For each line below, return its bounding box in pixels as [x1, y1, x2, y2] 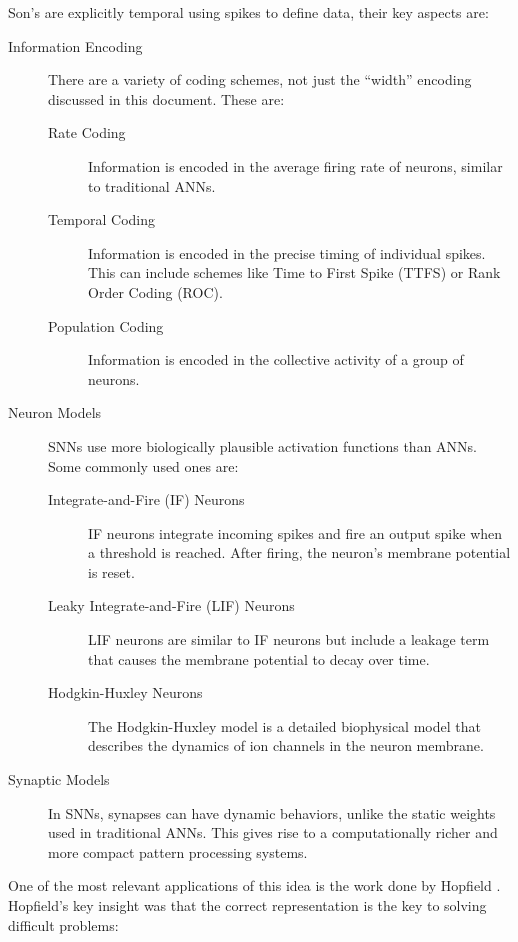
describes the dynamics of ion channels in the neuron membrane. [88, 735, 484, 756]
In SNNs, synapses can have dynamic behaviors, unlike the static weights [48, 802, 496, 823]
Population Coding [48, 315, 164, 336]
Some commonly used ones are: [48, 455, 239, 476]
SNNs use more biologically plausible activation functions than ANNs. [48, 435, 478, 456]
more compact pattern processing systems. [48, 841, 308, 862]
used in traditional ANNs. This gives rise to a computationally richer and [48, 822, 498, 843]
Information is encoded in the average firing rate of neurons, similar [88, 155, 503, 176]
